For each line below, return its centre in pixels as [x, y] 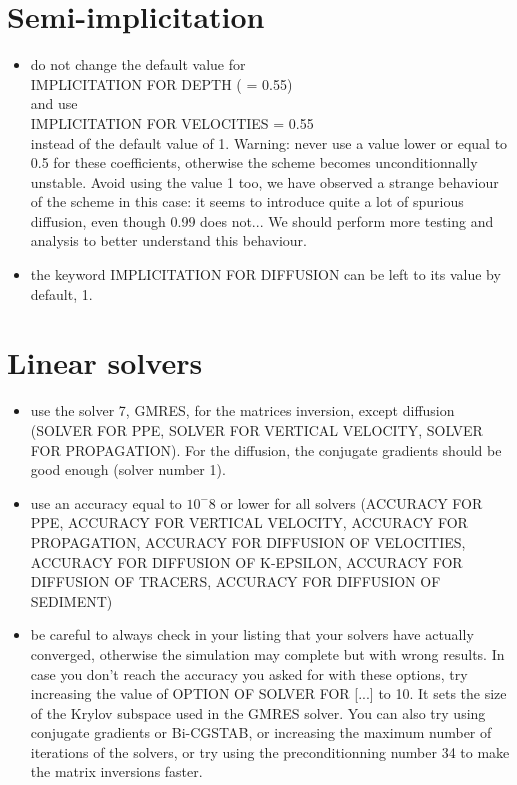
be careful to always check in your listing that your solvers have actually [252, 634]
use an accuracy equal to [106, 502]
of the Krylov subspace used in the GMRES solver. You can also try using [258, 712]
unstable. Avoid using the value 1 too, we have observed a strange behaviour [264, 181]
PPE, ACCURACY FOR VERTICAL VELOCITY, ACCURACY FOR [249, 522]
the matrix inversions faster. [116, 771]
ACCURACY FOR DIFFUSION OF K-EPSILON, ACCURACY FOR [246, 561]
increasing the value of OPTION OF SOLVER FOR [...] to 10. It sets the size [268, 693]
